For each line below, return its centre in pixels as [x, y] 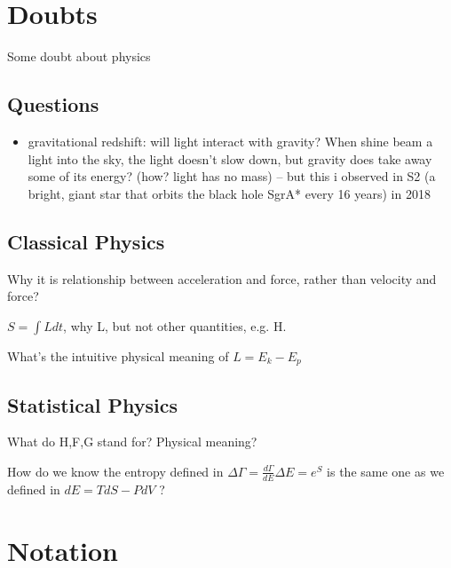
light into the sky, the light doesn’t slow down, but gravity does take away [230, 158]
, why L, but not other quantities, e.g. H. [175, 325]
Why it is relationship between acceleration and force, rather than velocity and [222, 278]
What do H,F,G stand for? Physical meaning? [132, 442]
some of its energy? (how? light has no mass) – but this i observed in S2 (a [232, 176]
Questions [53, 104]
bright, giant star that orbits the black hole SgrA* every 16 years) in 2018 [229, 193]
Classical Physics [86, 241]
